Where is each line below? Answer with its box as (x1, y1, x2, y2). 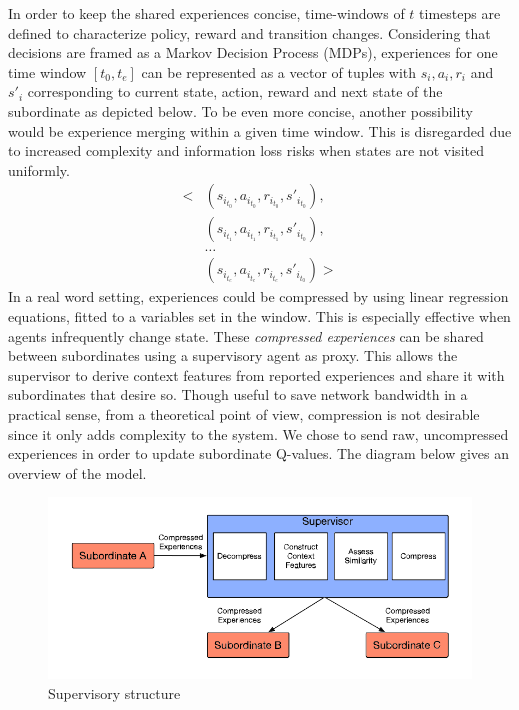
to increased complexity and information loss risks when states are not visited (8, 140, 484, 161)
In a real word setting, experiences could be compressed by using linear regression (8, 286, 509, 307)
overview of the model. (8, 462, 147, 483)
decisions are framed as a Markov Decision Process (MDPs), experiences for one (8, 42, 498, 63)
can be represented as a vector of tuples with (141, 61, 417, 82)
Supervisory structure (48, 683, 181, 704)
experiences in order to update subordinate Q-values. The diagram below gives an (8, 443, 510, 464)
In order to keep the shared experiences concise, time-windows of (8, 3, 405, 23)
